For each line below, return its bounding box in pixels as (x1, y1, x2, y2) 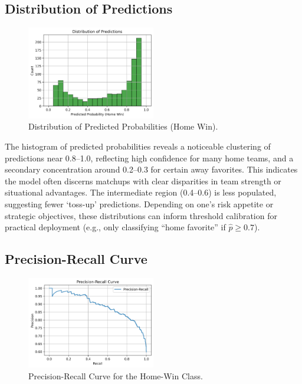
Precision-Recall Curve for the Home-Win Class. (28, 370, 203, 382)
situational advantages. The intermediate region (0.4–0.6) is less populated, (5, 186, 277, 198)
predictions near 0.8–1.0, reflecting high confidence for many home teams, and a (5, 151, 294, 164)
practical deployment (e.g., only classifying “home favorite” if (5, 221, 226, 233)
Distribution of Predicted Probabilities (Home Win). (28, 120, 218, 133)
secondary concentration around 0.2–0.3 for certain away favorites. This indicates (5, 163, 298, 176)
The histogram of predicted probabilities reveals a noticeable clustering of (5, 140, 271, 152)
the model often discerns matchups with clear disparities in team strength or (5, 174, 281, 187)
